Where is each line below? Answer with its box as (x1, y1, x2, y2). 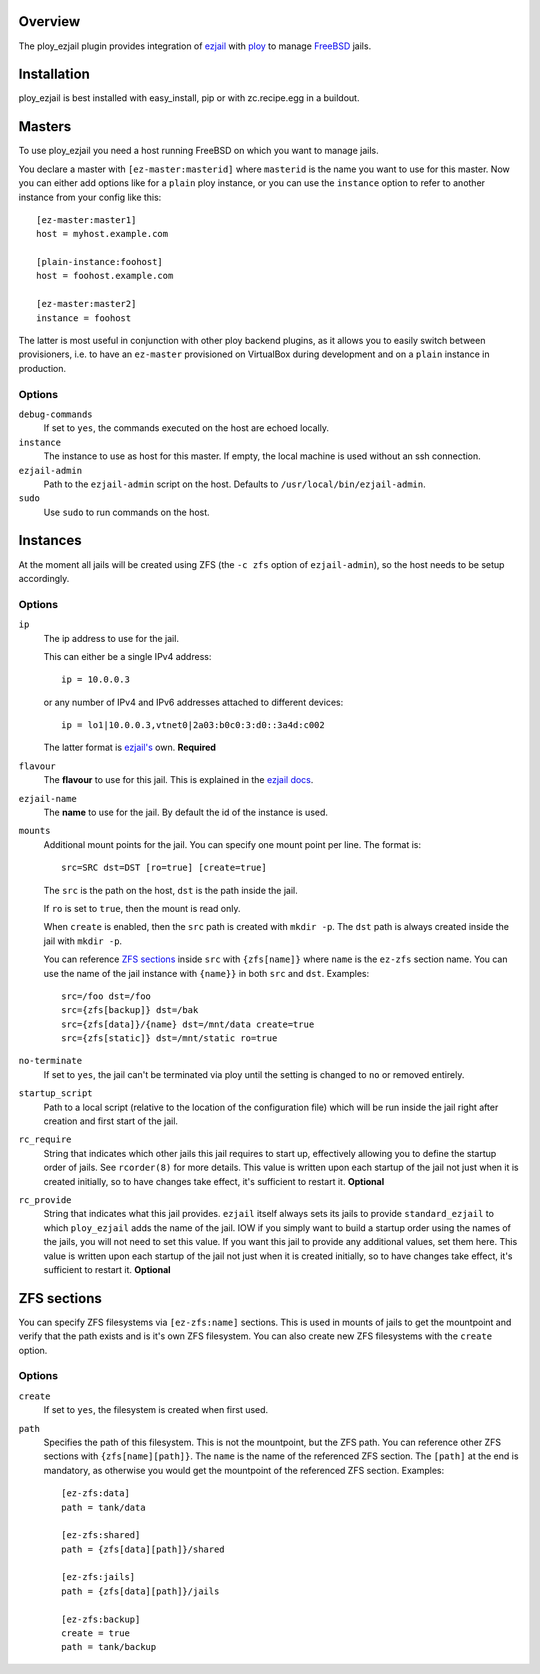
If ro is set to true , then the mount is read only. (43, 902, 241, 914)
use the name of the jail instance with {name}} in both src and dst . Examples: (43, 967, 370, 979)
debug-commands (18, 408, 94, 420)
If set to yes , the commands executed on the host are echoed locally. (43, 422, 330, 434)
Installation (18, 66, 90, 83)
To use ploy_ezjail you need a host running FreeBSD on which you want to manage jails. (18, 145, 379, 157)
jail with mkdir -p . (43, 935, 123, 947)
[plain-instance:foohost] (36, 256, 164, 268)
